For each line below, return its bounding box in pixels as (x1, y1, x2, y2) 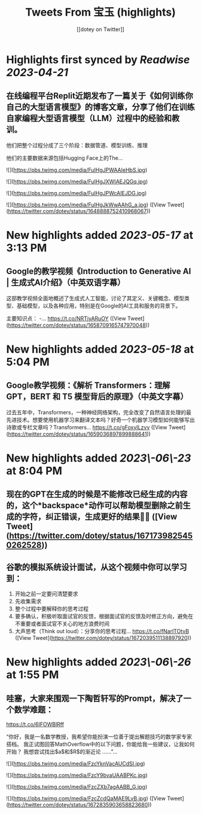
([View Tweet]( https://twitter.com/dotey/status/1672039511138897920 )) (14, 634, 191, 642)
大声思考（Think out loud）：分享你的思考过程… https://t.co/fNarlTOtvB (14, 628, 190, 635)
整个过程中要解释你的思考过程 (14, 605, 89, 612)
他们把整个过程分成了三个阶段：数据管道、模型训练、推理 (6, 141, 148, 148)
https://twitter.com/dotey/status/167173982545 (8, 531, 193, 541)
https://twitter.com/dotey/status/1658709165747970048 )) (8, 321, 150, 329)
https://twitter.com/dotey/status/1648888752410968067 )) (8, 207, 151, 214)
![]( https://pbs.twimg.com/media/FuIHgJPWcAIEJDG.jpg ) (6, 189, 147, 196)
